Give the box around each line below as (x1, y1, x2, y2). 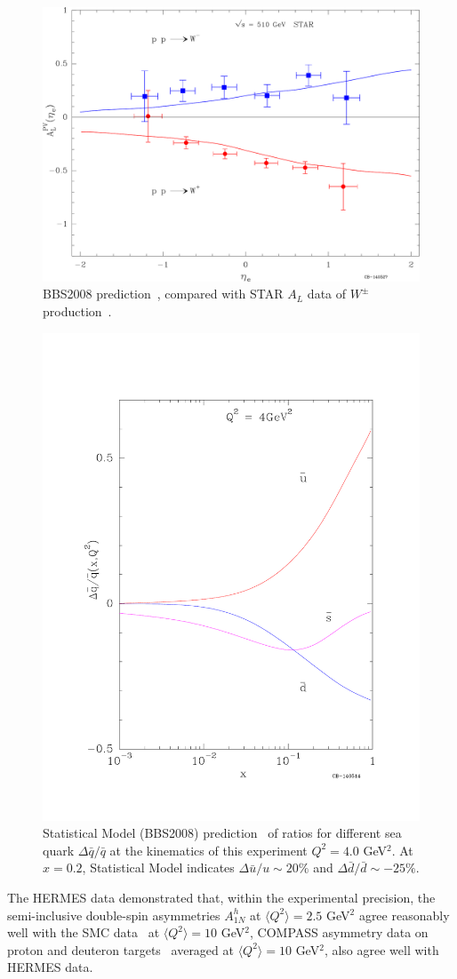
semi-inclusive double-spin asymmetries (7, 905, 220, 924)
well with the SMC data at (7, 923, 160, 942)
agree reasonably (358, 905, 450, 924)
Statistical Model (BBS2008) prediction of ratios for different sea (43, 824, 402, 842)
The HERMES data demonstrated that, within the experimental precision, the (7, 887, 436, 906)
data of (307, 284, 347, 303)
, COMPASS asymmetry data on (250, 923, 429, 942)
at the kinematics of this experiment (109, 840, 308, 859)
